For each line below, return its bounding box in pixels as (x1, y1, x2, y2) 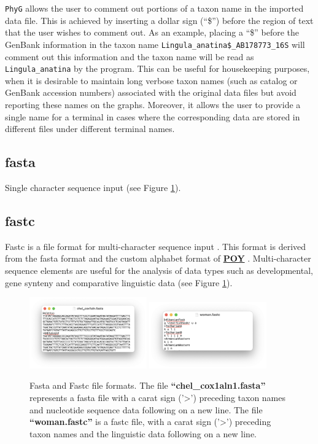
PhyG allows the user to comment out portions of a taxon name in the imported (5, 2, 304, 14)
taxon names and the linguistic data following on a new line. (29, 427, 257, 440)
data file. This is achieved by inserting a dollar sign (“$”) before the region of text (5, 14, 314, 26)
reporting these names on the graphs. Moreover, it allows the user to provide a (5, 98, 301, 111)
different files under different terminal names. (5, 122, 175, 135)
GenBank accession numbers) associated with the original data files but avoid (5, 86, 297, 99)
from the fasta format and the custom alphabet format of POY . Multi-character (5, 252, 311, 265)
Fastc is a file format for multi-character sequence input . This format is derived (5, 240, 306, 252)
